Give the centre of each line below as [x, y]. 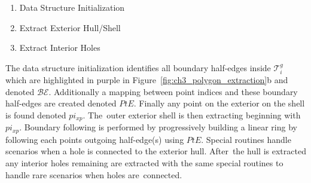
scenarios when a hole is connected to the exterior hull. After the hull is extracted [156, 151]
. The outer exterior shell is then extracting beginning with [192, 115]
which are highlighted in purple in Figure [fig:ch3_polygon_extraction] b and [147, 80]
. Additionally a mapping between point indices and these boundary [173, 91]
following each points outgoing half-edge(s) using [95, 139]
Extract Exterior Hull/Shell [70, 27]
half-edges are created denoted [61, 103]
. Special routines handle [246, 139]
